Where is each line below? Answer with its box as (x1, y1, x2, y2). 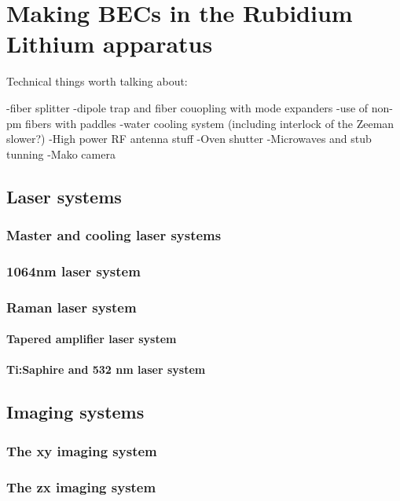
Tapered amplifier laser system (6, 331, 177, 347)
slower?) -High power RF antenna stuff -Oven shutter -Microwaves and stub (6, 130, 372, 147)
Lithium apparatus (6, 27, 213, 60)
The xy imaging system (6, 441, 157, 460)
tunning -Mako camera (6, 145, 116, 162)
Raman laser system (6, 297, 137, 316)
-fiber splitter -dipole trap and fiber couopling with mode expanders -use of (6, 99, 369, 115)
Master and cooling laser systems (6, 225, 222, 244)
